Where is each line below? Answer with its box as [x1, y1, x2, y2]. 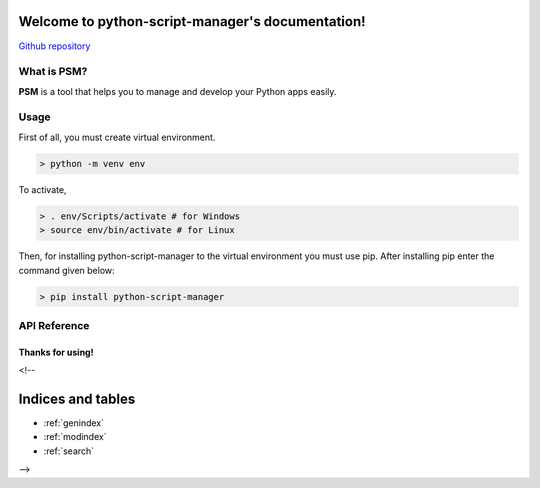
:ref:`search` [43, 445, 95, 457]
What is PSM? [18, 65, 88, 79]
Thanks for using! [18, 346, 94, 358]
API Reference [18, 318, 90, 332]
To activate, [18, 183, 67, 195]
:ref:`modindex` [43, 431, 107, 443]
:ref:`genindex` [43, 416, 105, 429]
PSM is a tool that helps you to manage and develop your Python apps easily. [18, 85, 337, 97]
